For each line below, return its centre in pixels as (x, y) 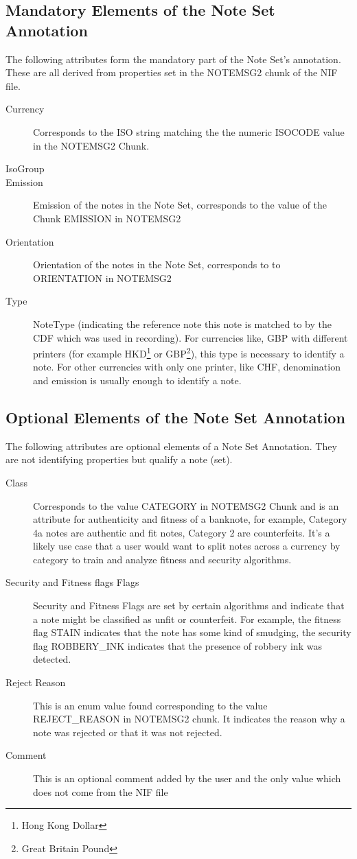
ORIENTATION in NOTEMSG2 (102, 278)
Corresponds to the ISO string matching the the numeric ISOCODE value (189, 131)
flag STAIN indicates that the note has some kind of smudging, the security (192, 632)
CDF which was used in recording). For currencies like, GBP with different (191, 337)
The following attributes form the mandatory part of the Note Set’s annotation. (173, 59)
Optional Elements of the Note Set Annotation (175, 417)
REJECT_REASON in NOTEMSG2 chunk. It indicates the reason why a (189, 719)
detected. (52, 659)
